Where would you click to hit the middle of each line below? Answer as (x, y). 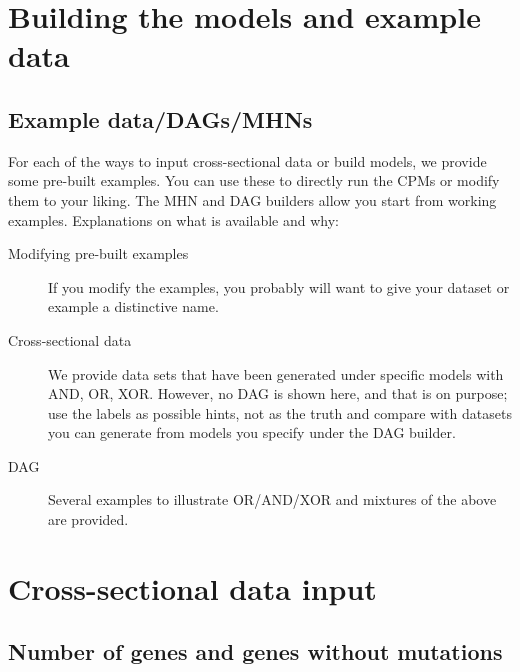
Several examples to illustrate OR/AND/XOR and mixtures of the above (272, 499)
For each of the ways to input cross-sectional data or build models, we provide (247, 160)
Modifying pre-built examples (98, 253)
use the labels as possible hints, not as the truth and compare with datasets (280, 412)
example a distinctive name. (133, 306)
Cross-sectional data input (192, 587)
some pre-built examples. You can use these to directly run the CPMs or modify (254, 180)
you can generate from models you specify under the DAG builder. (252, 432)
